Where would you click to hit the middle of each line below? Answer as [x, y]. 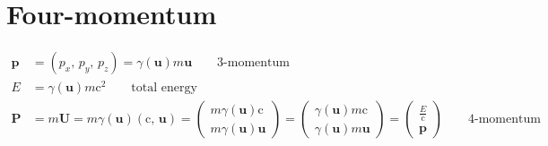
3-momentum [253, 63]
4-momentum [505, 120]
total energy [164, 88]
